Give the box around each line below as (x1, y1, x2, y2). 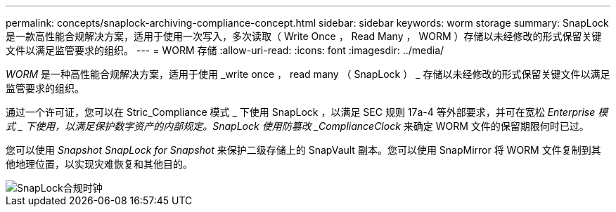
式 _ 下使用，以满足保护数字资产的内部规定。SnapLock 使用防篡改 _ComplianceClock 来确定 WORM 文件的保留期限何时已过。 (6, 120, 589, 132)
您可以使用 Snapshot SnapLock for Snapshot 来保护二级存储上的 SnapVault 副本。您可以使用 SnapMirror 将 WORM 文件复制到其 (6, 144, 601, 156)
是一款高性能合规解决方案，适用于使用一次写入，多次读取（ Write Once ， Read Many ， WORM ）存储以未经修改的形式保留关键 (6, 30, 602, 42)
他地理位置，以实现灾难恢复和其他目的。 (6, 158, 193, 170)
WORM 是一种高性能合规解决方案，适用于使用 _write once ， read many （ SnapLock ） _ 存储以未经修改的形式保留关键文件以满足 (6, 68, 610, 80)
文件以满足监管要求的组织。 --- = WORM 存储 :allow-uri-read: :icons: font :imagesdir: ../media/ (6, 44, 444, 56)
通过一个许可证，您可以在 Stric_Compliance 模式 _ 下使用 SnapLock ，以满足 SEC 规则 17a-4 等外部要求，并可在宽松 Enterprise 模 (6, 106, 608, 118)
